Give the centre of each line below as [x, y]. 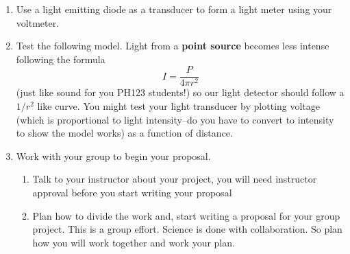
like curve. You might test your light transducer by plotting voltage [179, 106]
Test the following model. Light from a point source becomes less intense [173, 46]
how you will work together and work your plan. [134, 242]
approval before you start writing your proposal [132, 192]
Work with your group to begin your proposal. [113, 155]
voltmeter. [38, 22]
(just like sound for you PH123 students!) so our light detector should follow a [180, 92]
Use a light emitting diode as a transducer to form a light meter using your [174, 9]
